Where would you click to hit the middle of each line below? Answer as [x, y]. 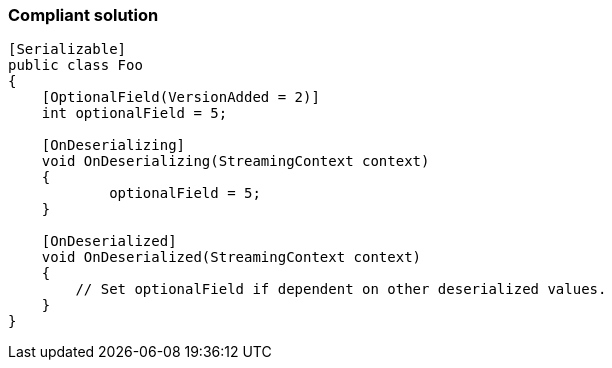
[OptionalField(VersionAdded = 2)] [180, 97]
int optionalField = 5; [134, 113]
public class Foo [75, 65]
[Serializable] [67, 49]
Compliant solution [83, 15]
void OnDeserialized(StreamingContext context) [231, 257]
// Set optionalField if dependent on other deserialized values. [341, 289]
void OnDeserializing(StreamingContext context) [235, 161]
